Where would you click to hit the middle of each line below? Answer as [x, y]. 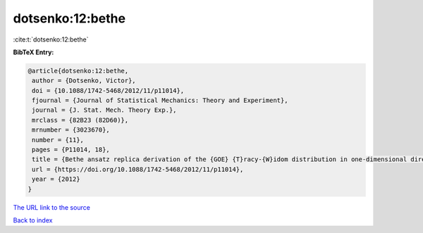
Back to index [33, 220]
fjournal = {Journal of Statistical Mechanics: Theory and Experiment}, [160, 101]
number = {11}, [58, 140]
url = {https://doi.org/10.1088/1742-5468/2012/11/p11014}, [138, 169]
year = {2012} [56, 179]
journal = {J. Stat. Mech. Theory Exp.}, [104, 110]
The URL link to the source [52, 207]
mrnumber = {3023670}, [71, 130]
